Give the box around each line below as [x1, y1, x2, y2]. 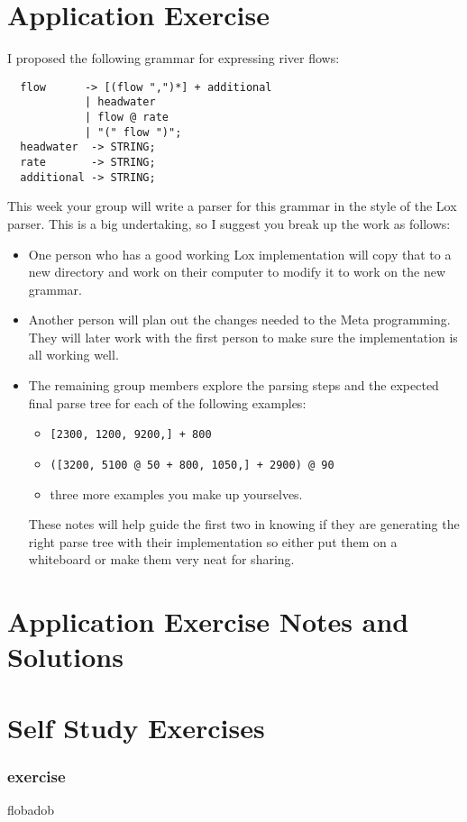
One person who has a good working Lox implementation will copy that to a [28, 244, 452, 263]
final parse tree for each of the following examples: [28, 393, 307, 412]
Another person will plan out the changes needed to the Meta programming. [28, 310, 451, 329]
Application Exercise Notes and [7, 603, 409, 640]
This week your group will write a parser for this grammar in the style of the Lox [7, 196, 457, 215]
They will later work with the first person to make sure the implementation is [28, 327, 458, 346]
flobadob [7, 800, 55, 819]
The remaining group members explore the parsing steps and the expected [28, 376, 439, 395]
